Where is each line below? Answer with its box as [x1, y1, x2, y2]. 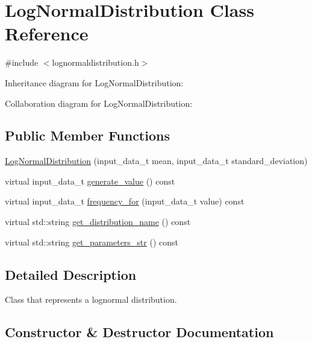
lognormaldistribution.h [52, 56, 139, 69]
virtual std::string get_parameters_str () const [5, 235, 178, 248]
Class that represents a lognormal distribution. [5, 293, 177, 306]
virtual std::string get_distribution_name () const [5, 215, 191, 228]
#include [5, 56, 39, 69]
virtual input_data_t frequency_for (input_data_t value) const [5, 195, 245, 207]
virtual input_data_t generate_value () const [5, 174, 175, 187]
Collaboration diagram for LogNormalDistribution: [5, 97, 193, 109]
